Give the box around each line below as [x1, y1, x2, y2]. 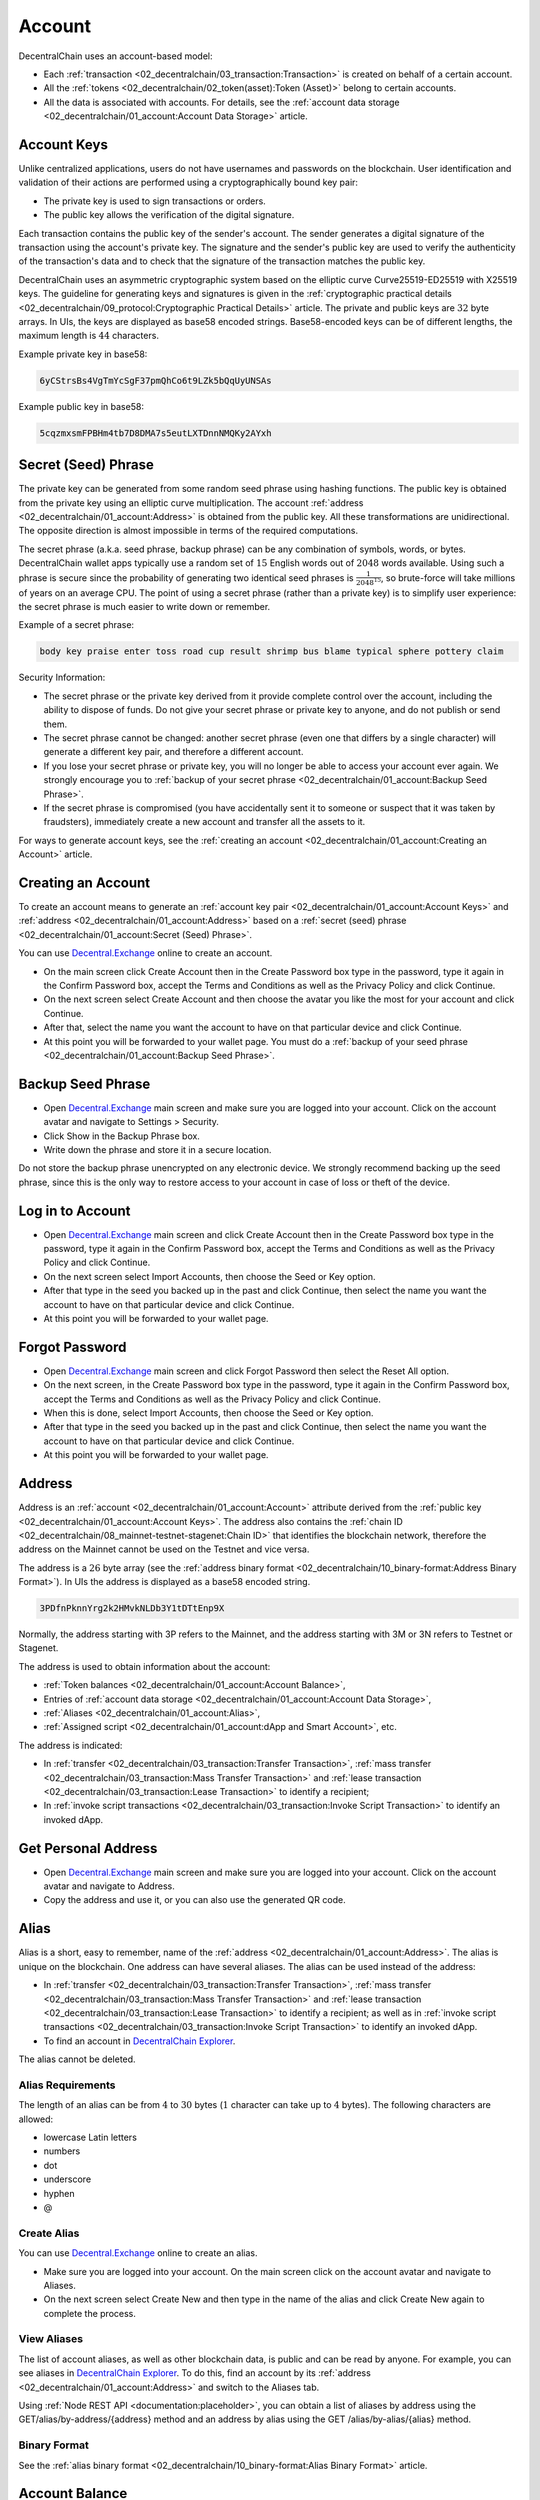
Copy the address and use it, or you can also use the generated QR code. [43, 1894, 346, 1906]
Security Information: [18, 671, 106, 684]
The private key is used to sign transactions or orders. [43, 195, 267, 207]
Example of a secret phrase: [18, 619, 135, 631]
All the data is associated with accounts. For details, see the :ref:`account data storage [43, 96, 400, 108]
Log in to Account [18, 1202, 131, 1219]
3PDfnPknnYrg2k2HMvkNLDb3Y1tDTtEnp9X [39, 1603, 225, 1614]
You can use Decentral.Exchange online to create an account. [18, 947, 273, 959]
